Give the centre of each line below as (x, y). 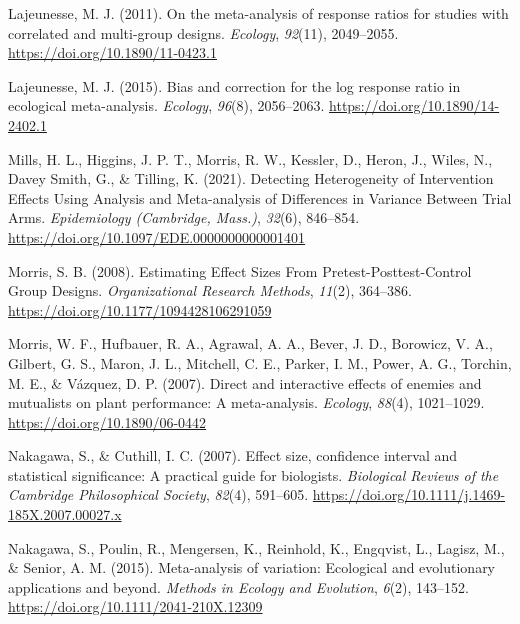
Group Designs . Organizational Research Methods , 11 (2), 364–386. (210, 290)
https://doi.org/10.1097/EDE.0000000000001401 (157, 236)
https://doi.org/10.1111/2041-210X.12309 (135, 606)
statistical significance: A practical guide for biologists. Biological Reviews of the (253, 474)
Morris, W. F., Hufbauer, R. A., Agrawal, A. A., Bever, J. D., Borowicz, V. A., (250, 343)
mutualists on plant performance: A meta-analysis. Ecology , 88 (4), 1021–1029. (246, 402)
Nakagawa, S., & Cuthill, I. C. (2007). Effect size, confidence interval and (233, 455)
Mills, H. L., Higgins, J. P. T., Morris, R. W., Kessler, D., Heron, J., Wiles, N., (250, 158)
